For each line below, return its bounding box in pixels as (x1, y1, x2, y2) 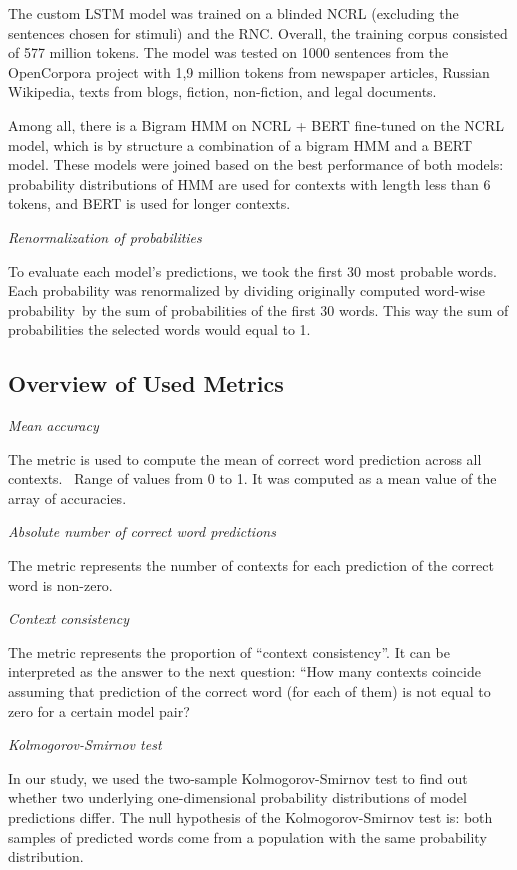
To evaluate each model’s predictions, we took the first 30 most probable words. (8, 260, 497, 281)
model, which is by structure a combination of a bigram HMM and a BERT (8, 134, 473, 155)
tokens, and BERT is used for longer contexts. (8, 193, 291, 214)
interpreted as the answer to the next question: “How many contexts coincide (8, 661, 481, 682)
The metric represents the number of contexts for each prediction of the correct (8, 555, 494, 576)
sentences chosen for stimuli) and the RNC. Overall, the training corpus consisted (8, 22, 508, 43)
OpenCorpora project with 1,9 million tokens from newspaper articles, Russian (8, 61, 490, 82)
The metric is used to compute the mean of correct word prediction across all (8, 448, 482, 469)
